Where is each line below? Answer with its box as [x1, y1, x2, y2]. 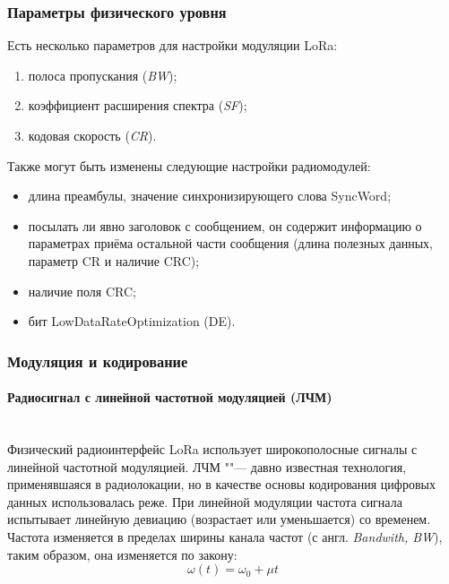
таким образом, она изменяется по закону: [7, 545, 237, 563]
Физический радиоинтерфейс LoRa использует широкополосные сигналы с [7, 439, 418, 458]
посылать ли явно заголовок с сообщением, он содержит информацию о [28, 216, 422, 235]
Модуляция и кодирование [7, 349, 188, 372]
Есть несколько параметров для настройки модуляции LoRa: [7, 36, 338, 55]
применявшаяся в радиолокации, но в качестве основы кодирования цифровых [7, 475, 436, 494]
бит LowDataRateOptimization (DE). [28, 312, 236, 331]
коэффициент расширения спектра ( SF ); [28, 96, 247, 115]
